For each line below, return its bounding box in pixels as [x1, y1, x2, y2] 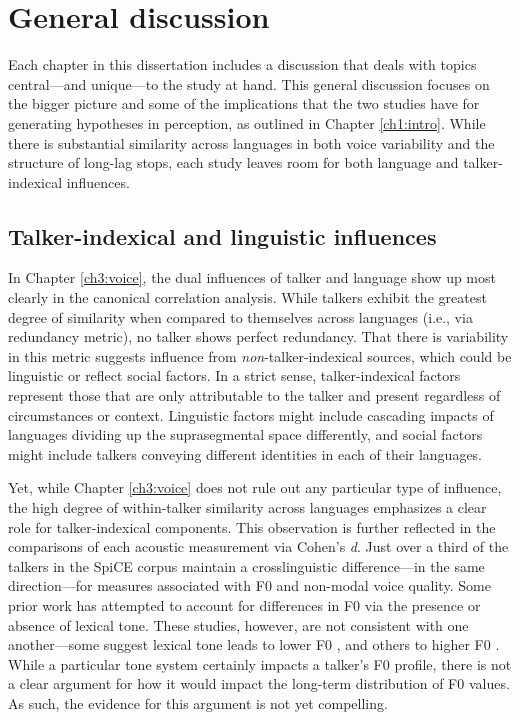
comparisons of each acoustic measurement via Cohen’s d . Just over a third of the [8, 536, 509, 557]
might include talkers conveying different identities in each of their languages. [8, 443, 483, 464]
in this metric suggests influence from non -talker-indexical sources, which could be [8, 345, 512, 366]
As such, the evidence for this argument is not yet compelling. [8, 692, 388, 713]
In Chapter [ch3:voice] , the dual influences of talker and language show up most [8, 267, 496, 288]
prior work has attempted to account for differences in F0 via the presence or [8, 594, 481, 615]
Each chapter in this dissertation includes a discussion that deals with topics [8, 54, 477, 75]
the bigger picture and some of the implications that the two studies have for [8, 93, 480, 114]
